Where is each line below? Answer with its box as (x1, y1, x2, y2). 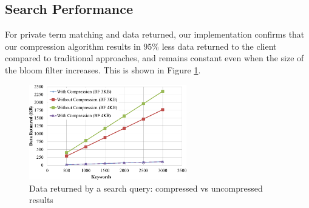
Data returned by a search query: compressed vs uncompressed (29, 181, 263, 194)
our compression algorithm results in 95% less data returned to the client (5, 39, 277, 52)
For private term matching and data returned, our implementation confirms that (5, 28, 305, 41)
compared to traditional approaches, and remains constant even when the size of (5, 52, 304, 64)
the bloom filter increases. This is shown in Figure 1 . (5, 63, 201, 76)
